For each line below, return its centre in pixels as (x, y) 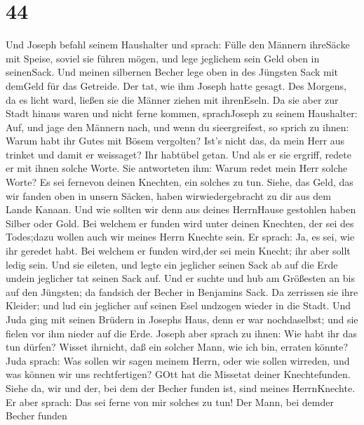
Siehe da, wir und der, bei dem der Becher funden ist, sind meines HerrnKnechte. (181, 387)
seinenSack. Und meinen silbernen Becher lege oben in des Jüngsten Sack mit (172, 72)
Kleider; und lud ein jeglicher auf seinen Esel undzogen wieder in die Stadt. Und (178, 305)
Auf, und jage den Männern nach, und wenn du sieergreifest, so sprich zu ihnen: (177, 127)
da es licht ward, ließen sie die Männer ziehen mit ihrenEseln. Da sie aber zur (172, 99)
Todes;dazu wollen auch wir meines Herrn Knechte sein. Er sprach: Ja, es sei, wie (180, 237)
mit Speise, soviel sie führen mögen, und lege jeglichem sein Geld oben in (163, 58)
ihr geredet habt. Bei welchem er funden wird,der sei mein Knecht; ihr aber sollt (178, 251)
